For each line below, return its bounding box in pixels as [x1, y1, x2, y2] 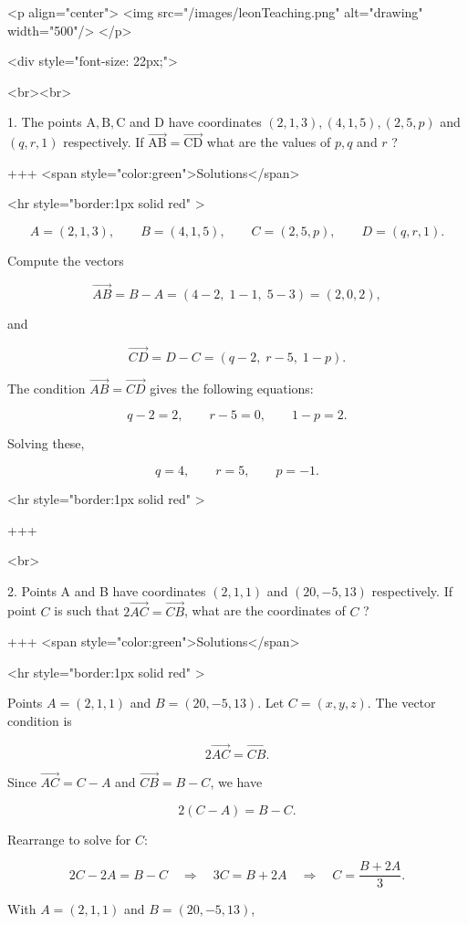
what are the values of [206, 132, 331, 152]
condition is [7, 710, 72, 730]
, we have [210, 773, 263, 791]
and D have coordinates [130, 112, 262, 131]
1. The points [7, 112, 82, 131]
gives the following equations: [150, 378, 314, 397]
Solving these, [7, 434, 85, 453]
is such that [54, 601, 120, 620]
